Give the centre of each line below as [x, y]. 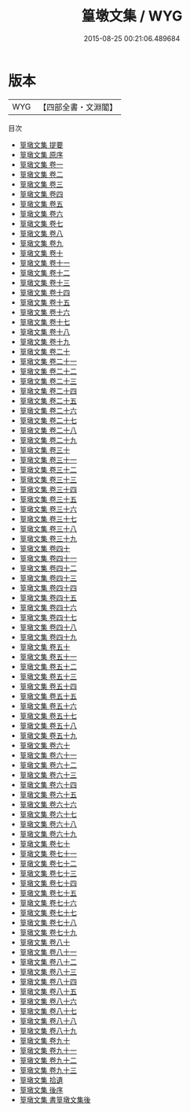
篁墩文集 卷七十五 [48, 893]
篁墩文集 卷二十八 [48, 430]
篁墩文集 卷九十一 [48, 1050]
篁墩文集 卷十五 [45, 302]
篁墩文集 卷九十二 [48, 1060]
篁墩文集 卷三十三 [48, 479]
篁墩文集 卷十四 [45, 292]
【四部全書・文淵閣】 [78, 107]
